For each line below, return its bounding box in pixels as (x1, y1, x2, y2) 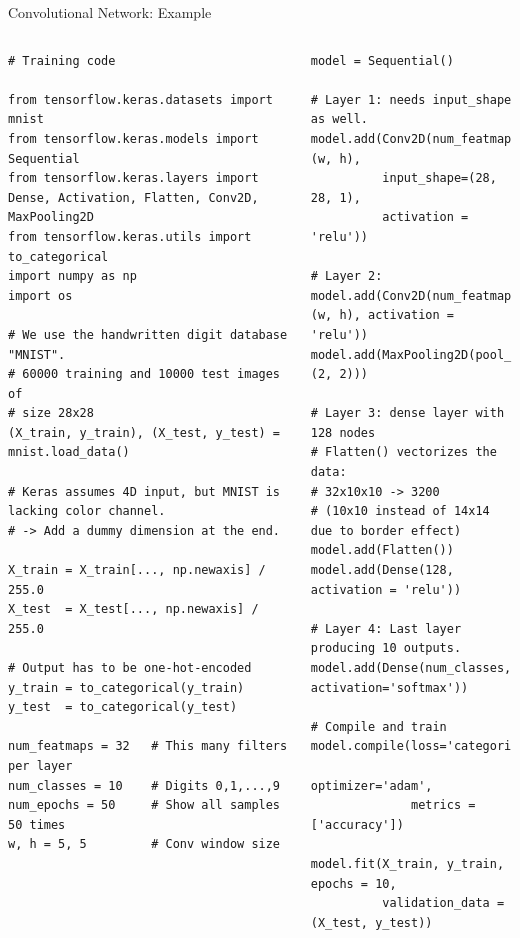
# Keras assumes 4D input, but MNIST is (8, 484, 281, 499)
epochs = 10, (310, 876, 397, 891)
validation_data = (382, 896, 505, 911)
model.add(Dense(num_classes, (310, 661, 512, 675)
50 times (8, 817, 66, 832)
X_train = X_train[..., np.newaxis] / (8, 563, 266, 578)
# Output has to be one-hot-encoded (8, 661, 252, 675)
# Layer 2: (310, 269, 383, 284)
